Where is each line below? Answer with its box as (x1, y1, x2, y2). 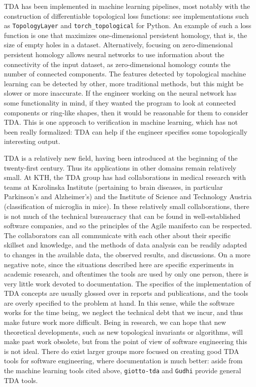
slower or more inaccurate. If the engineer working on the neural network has (4, 88, 237, 98)
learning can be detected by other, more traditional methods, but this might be (4, 78, 244, 88)
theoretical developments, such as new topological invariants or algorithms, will (4, 326, 243, 337)
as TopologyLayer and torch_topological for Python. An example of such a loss (4, 20, 252, 31)
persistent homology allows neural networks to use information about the (4, 49, 224, 60)
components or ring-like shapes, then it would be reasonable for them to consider (4, 107, 249, 117)
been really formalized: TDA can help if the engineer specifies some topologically (4, 126, 248, 137)
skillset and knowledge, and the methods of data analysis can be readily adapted (4, 240, 247, 250)
